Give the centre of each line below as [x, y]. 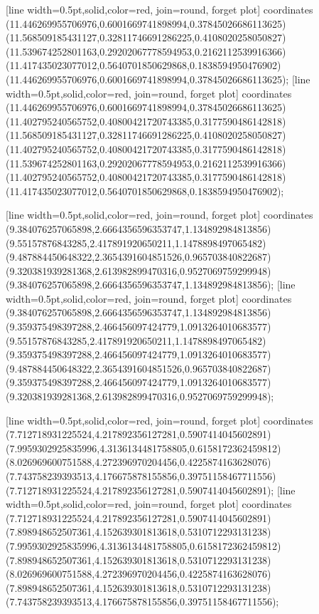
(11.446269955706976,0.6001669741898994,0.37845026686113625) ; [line [158, 79]
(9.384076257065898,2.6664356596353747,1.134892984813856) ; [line [151, 285]
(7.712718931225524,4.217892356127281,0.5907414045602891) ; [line [151, 490]
